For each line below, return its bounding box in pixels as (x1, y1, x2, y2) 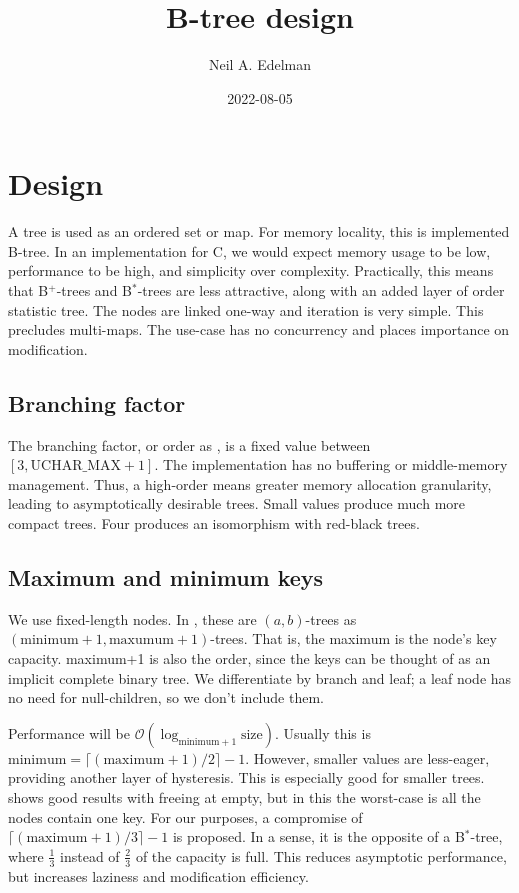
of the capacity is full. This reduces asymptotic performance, (135, 845, 507, 866)
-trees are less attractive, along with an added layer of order (137, 280, 505, 301)
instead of (60, 845, 120, 866)
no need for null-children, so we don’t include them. (8, 687, 324, 708)
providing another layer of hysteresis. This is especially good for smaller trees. (8, 767, 485, 788)
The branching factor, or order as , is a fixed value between (8, 434, 371, 455)
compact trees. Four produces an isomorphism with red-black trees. (8, 512, 420, 533)
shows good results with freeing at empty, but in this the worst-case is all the (8, 786, 481, 807)
